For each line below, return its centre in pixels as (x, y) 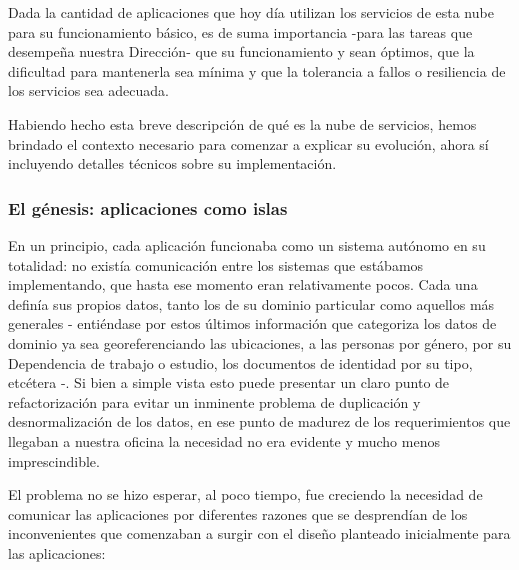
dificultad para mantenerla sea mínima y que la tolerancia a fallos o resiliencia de (257, 70)
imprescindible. (54, 460)
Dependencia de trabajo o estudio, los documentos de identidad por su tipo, (240, 362)
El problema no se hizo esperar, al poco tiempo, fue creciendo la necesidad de (245, 494)
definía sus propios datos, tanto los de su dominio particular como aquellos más (251, 303)
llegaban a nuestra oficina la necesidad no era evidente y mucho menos (224, 440)
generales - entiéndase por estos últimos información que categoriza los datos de (252, 323)
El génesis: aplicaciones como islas (148, 207)
